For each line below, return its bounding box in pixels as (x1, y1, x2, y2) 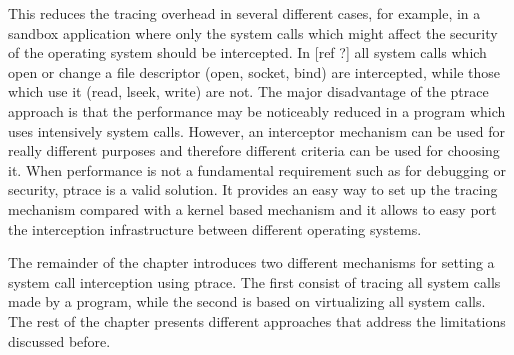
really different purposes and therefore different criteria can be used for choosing (8, 140, 500, 161)
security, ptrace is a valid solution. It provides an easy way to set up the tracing (8, 179, 498, 200)
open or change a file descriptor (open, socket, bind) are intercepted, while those (8, 61, 500, 82)
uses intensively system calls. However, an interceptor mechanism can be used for (8, 120, 505, 141)
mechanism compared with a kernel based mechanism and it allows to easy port (8, 198, 497, 219)
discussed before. (8, 330, 111, 351)
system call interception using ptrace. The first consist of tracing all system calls (8, 271, 501, 292)
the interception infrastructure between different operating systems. (8, 218, 422, 239)
